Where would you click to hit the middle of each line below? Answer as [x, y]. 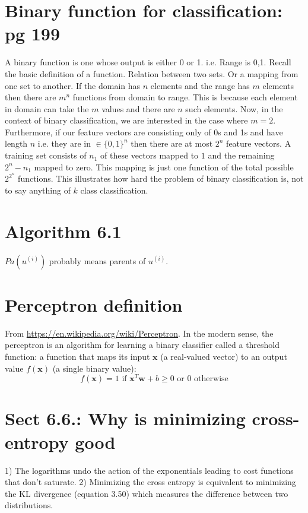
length [16, 143]
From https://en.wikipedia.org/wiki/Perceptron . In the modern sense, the [139, 333]
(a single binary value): [94, 368]
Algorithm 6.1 [63, 231]
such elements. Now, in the [234, 108]
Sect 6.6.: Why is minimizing [125, 418]
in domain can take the [47, 108]
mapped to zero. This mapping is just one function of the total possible [164, 167]
